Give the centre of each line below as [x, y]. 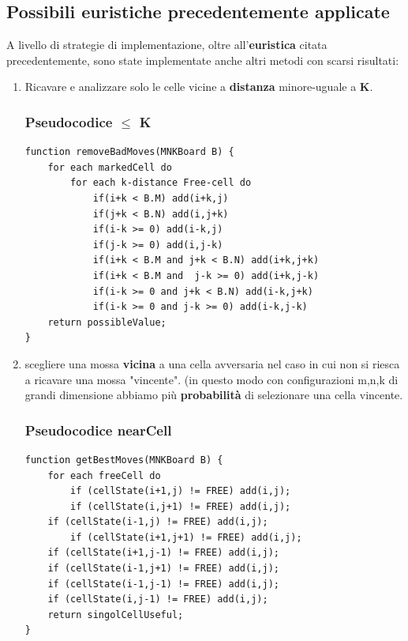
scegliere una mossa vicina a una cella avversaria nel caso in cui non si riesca [212, 363]
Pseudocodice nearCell [98, 430]
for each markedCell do [110, 167]
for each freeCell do [104, 475]
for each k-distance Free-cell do [161, 183]
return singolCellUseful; [116, 615]
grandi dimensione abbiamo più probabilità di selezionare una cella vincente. [214, 395]
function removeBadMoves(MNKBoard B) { [129, 152]
